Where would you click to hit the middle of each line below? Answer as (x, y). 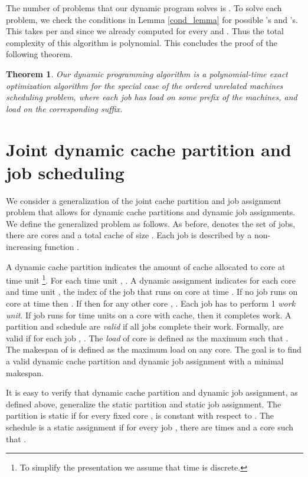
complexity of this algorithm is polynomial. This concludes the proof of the (142, 42)
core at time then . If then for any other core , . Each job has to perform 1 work (151, 303)
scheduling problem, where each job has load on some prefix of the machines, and (152, 97)
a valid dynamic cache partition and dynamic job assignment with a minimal (145, 361)
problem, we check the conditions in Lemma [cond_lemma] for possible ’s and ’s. (152, 19)
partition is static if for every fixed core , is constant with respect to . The (140, 415)
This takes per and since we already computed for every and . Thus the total (145, 31)
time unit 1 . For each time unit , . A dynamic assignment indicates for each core (151, 279)
